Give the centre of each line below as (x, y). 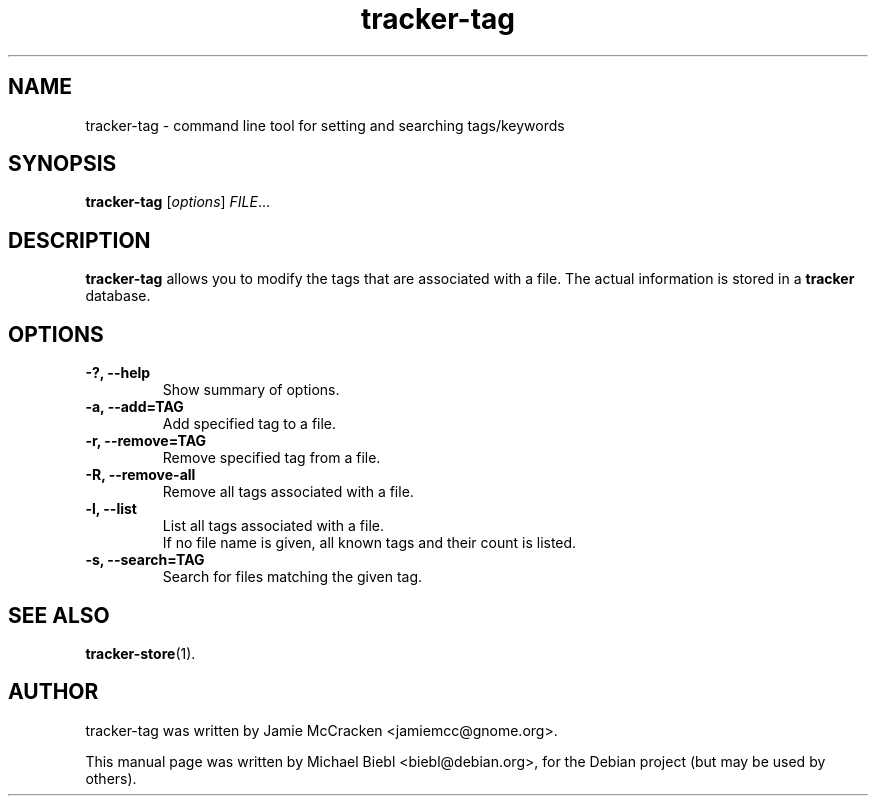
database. (118, 296)
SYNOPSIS (62, 164)
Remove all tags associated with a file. (288, 492)
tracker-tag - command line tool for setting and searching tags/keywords (325, 125)
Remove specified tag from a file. (271, 458)
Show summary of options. (251, 390)
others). (111, 778)
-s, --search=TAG (145, 560)
